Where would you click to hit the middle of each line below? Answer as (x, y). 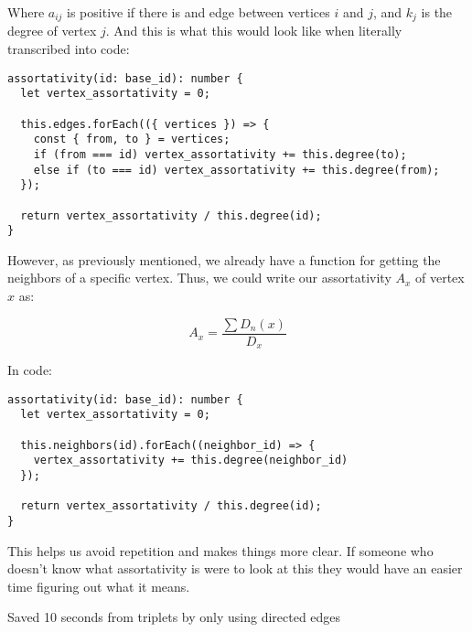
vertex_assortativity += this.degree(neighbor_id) (191, 461)
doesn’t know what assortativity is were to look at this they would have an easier (235, 568)
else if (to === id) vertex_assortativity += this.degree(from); (236, 170)
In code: (30, 370)
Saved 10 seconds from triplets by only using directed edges (174, 617)
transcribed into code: (69, 49)
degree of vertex (52, 31)
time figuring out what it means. (99, 586)
